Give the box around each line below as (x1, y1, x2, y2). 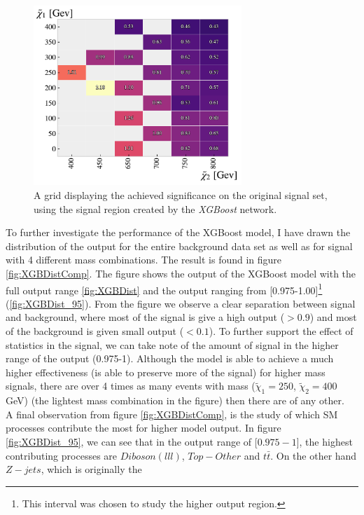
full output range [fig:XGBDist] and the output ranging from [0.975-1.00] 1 (6, 280, 323, 297)
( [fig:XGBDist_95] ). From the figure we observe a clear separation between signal (6, 296, 356, 310)
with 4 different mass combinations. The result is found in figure (6, 252, 282, 267)
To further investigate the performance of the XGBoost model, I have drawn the (6, 225, 351, 240)
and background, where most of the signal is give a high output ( (6, 310, 285, 324)
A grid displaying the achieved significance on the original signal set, (34, 187, 328, 202)
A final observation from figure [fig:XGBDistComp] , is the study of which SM (6, 406, 338, 421)
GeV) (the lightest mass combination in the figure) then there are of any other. (6, 393, 344, 408)
